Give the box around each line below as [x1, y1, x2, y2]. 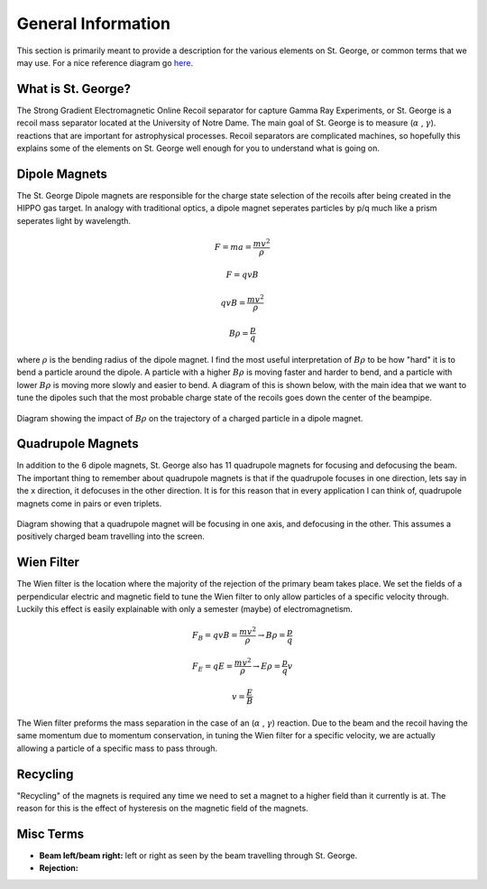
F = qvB [225, 270, 259, 280]
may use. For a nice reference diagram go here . [16, 57, 194, 68]
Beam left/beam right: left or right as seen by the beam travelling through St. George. [39, 849, 358, 861]
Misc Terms [16, 826, 85, 841]
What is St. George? [16, 81, 131, 97]
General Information [16, 14, 171, 33]
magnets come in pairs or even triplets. [16, 497, 162, 509]
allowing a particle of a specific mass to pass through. [16, 743, 218, 754]
